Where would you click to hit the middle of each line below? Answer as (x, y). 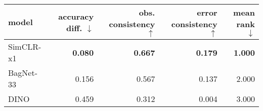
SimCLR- (25, 46)
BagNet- (23, 73)
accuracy (76, 16)
